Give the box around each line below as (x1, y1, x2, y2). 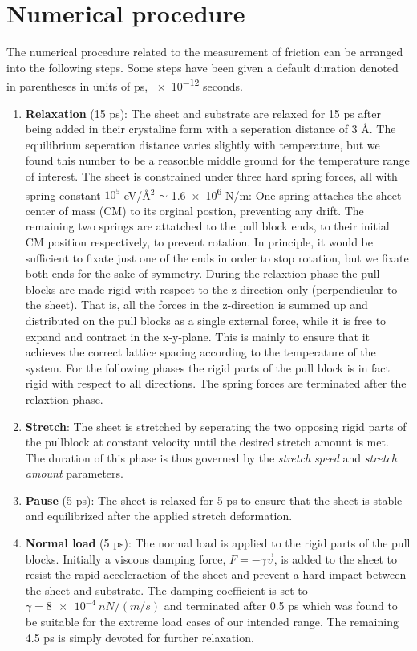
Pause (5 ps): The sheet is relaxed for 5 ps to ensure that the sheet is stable (25, 491, 403, 508)
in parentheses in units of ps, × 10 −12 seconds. (6, 75, 244, 94)
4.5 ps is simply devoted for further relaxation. (25, 629, 254, 645)
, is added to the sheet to (273, 550, 398, 567)
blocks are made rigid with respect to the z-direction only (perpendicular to (25, 280, 398, 297)
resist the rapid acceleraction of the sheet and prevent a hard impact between (25, 566, 407, 583)
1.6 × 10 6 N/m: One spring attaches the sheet (171, 184, 402, 203)
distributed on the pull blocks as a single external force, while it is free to (25, 311, 387, 328)
